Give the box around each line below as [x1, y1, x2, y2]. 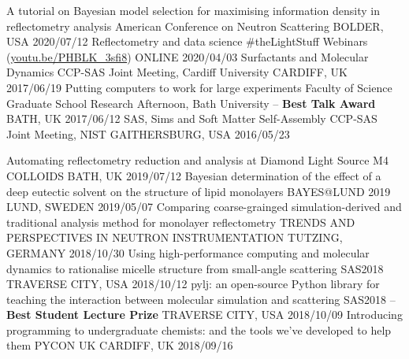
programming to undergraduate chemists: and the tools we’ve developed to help [6, 321, 392, 338]
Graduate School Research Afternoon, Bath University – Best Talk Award [6, 94, 376, 111]
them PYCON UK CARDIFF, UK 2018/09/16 [6, 337, 233, 353]
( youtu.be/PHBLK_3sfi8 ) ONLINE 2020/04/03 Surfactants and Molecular [6, 48, 369, 65]
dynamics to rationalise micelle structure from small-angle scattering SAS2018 [6, 260, 384, 276]
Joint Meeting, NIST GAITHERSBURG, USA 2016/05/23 [6, 125, 290, 142]
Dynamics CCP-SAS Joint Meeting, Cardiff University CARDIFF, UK [6, 64, 348, 80]
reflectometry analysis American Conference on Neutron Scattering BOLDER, [6, 17, 384, 34]
